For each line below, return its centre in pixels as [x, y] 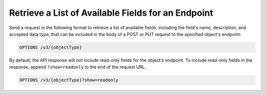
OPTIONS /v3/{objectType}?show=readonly [69, 80]
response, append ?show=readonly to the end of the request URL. [78, 67]
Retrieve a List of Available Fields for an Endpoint [111, 13]
